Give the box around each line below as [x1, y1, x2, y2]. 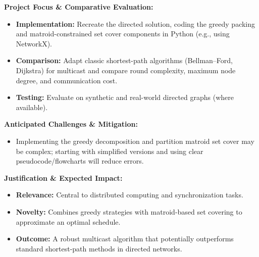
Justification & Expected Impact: [4, 172, 123, 183]
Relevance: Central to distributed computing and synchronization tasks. [16, 189, 243, 200]
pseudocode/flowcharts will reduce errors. [16, 156, 144, 166]
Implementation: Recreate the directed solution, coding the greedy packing [16, 18, 255, 29]
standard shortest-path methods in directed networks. [16, 243, 182, 253]
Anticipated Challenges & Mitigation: [4, 119, 138, 129]
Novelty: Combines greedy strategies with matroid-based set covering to [16, 206, 242, 217]
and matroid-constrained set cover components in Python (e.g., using [16, 28, 230, 39]
